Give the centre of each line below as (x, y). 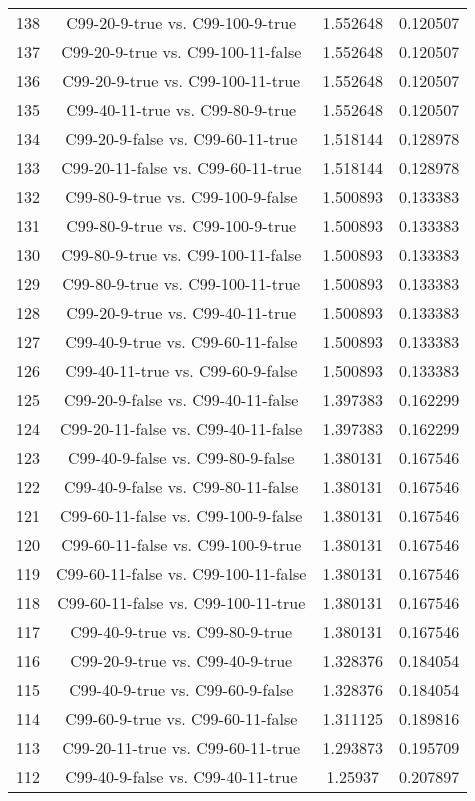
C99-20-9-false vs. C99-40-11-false (181, 399)
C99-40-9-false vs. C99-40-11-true (181, 776)
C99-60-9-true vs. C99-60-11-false (181, 718)
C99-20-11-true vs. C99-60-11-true (181, 747)
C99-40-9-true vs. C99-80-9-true (181, 631)
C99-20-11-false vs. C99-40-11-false (181, 428)
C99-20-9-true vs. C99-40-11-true (181, 312)
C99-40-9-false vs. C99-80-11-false (181, 486)
